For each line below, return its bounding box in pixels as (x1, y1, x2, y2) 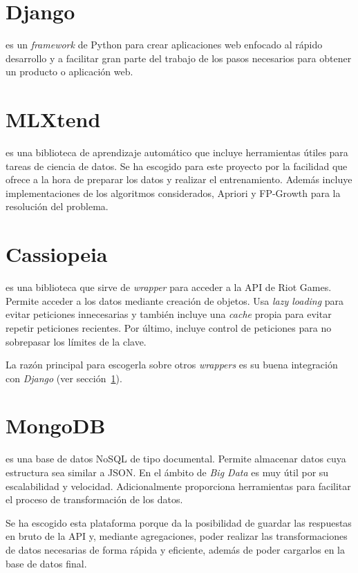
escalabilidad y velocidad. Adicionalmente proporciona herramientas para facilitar (6, 478, 351, 493)
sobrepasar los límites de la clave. (6, 334, 147, 348)
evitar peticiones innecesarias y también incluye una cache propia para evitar (6, 307, 332, 321)
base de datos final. (6, 556, 87, 570)
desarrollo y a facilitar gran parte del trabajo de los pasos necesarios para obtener (6, 50, 352, 65)
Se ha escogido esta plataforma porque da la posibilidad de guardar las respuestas (6, 515, 352, 529)
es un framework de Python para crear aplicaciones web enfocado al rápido (6, 37, 323, 52)
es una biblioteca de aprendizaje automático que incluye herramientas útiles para (6, 145, 348, 160)
